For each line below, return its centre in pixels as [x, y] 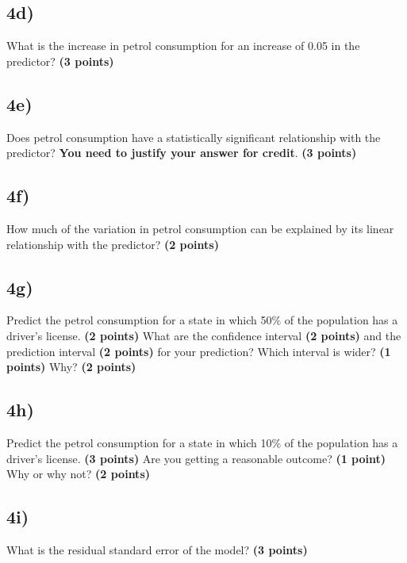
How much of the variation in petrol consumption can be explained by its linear [200, 228]
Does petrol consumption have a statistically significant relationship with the [194, 137]
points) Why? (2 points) [71, 367]
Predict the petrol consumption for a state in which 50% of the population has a [202, 320]
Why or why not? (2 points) [78, 474]
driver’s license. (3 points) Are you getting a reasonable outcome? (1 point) [196, 458]
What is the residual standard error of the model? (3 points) [157, 549]
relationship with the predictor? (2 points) [113, 244]
